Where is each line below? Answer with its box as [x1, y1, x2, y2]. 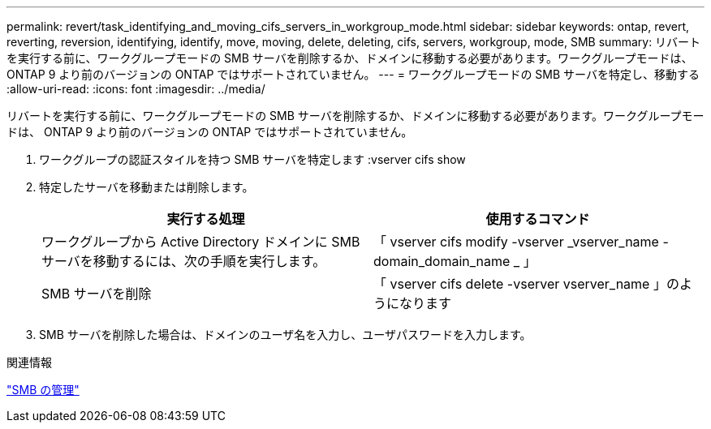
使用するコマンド [485, 211, 590, 227]
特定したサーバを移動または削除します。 [39, 180, 254, 194]
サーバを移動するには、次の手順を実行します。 [41, 253, 326, 269]
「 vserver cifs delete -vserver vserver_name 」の [373, 276, 679, 292]
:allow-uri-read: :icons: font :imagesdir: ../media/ [6, 82, 265, 96]
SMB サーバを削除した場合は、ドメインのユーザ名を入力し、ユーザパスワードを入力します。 [39, 328, 532, 341]
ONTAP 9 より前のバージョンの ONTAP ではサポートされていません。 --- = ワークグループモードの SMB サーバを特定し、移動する [6, 67, 700, 81]
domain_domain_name [373, 253, 511, 269]
